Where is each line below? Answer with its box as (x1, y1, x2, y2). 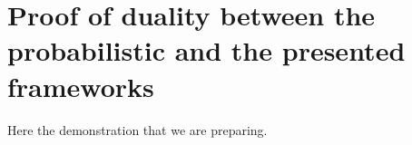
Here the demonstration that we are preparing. (7, 120, 268, 139)
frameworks (7, 67, 154, 104)
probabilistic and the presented (7, 32, 406, 69)
